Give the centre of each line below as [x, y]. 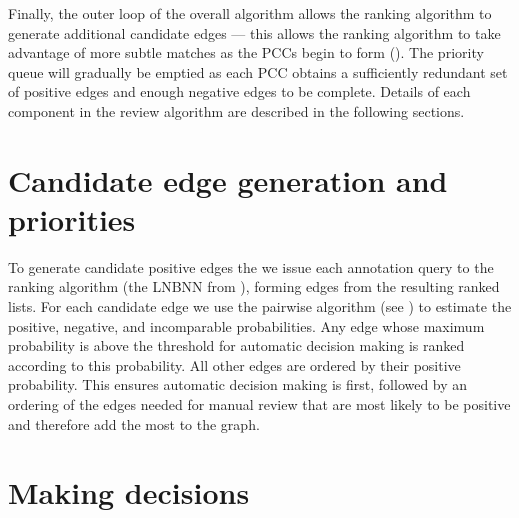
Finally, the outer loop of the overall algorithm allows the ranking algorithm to [250, 13]
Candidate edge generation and [228, 179]
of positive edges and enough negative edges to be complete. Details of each [239, 91]
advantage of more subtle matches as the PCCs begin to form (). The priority [246, 52]
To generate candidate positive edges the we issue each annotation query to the [251, 266]
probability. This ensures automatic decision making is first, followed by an [238, 384]
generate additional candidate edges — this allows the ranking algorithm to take [254, 32]
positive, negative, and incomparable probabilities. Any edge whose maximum [246, 325]
